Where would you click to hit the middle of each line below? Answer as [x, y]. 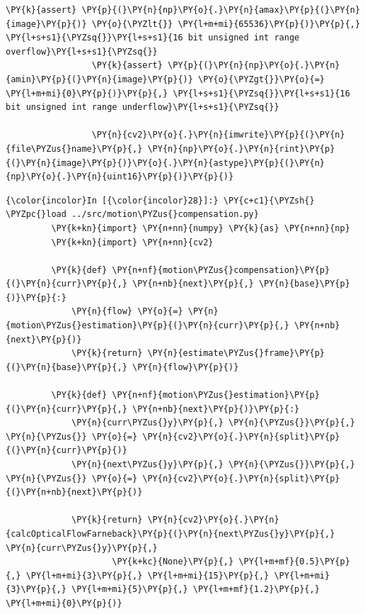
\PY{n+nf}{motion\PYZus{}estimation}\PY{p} [216, 395]
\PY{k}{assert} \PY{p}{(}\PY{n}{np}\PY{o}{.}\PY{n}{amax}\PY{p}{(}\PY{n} [183, 10]
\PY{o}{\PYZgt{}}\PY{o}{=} [262, 79]
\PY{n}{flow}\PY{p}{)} [185, 367]
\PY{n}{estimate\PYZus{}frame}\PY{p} [236, 353]
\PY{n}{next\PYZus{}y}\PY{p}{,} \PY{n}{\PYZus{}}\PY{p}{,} [213, 464]
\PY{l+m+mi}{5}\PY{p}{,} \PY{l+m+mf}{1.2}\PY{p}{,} [196, 590]
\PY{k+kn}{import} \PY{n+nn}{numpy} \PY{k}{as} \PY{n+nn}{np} [201, 228]
